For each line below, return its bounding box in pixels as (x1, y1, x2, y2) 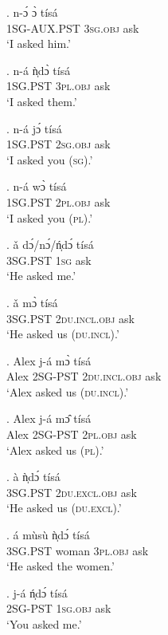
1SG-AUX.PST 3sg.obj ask (6, 19, 139, 36)
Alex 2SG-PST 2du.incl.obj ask (6, 368, 162, 385)
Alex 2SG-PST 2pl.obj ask (6, 426, 137, 443)
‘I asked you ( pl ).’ (6, 209, 93, 226)
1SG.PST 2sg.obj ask (6, 136, 111, 152)
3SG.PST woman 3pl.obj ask (6, 542, 149, 558)
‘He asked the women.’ (6, 558, 115, 574)
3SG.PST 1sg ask (6, 251, 92, 268)
